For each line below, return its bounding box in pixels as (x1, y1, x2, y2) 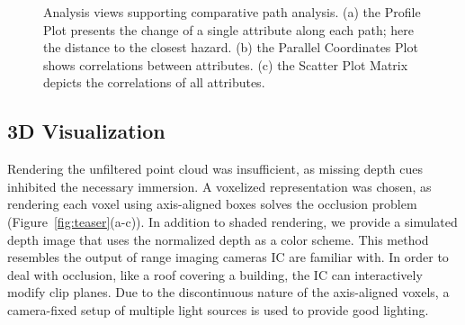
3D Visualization (7, 117, 165, 145)
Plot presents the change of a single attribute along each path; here (43, 20, 414, 39)
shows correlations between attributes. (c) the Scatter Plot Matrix (43, 55, 408, 74)
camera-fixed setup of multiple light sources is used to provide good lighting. (7, 300, 429, 319)
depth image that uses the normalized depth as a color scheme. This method (7, 230, 429, 248)
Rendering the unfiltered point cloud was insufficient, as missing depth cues (7, 159, 423, 178)
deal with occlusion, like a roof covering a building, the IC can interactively (7, 265, 423, 284)
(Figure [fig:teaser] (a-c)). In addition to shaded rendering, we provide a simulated (7, 212, 458, 230)
